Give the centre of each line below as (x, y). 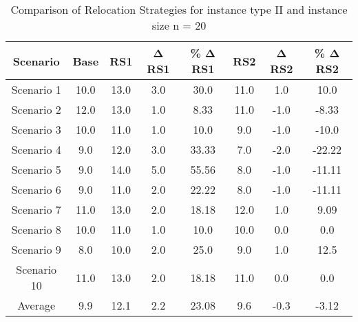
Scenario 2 (36, 109)
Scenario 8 (36, 229)
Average (36, 305)
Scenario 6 (36, 189)
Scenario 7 (36, 209)
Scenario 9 (36, 249)
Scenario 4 (36, 149)
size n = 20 (179, 25)
